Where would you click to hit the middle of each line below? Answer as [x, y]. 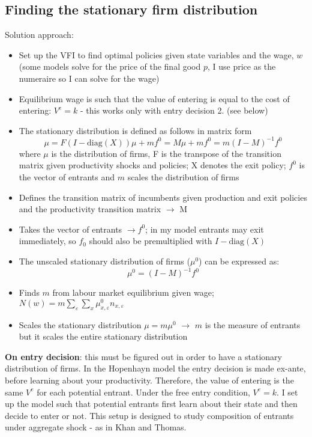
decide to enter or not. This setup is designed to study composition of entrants [149, 415]
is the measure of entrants [253, 324]
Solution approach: [39, 35]
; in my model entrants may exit [205, 229]
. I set [287, 392]
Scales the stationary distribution [80, 324]
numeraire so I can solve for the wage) [89, 78]
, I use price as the [241, 66]
